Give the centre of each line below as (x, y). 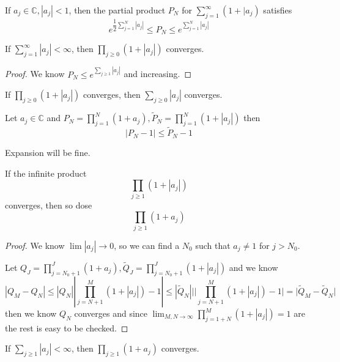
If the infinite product (46, 173)
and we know (253, 267)
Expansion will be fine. (48, 153)
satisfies (278, 10)
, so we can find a (147, 245)
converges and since (111, 313)
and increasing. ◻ (158, 74)
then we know (31, 313)
